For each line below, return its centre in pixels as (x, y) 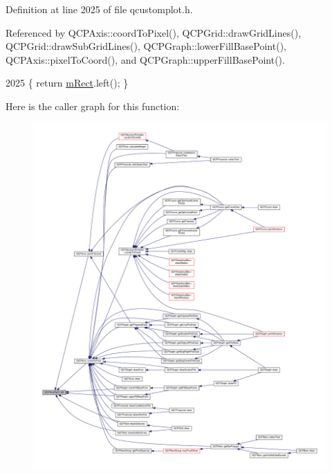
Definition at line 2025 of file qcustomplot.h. (99, 9)
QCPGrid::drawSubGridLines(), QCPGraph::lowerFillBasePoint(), (146, 46)
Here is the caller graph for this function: (93, 106)
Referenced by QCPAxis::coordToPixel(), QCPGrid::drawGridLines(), (154, 32)
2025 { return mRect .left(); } (67, 83)
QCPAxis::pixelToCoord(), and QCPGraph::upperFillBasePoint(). (145, 59)
